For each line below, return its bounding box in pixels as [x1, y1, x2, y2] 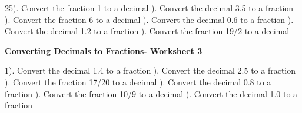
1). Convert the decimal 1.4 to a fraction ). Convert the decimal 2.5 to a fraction [5, 64, 296, 77]
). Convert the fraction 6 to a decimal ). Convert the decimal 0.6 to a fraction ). [5, 13, 294, 25]
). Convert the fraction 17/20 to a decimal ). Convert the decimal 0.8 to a [5, 75, 271, 88]
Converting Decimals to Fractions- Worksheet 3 [5, 44, 203, 56]
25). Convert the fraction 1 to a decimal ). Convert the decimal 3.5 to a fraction [5, 2, 294, 14]
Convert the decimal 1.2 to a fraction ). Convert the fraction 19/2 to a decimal [5, 25, 290, 37]
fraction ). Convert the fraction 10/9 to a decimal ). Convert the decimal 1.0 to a [5, 87, 298, 99]
